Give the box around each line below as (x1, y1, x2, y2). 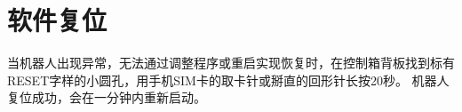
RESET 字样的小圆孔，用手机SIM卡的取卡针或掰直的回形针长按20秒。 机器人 (7, 70, 450, 89)
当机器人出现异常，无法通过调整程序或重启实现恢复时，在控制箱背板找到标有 (7, 53, 455, 72)
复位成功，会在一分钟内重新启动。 (7, 88, 206, 107)
